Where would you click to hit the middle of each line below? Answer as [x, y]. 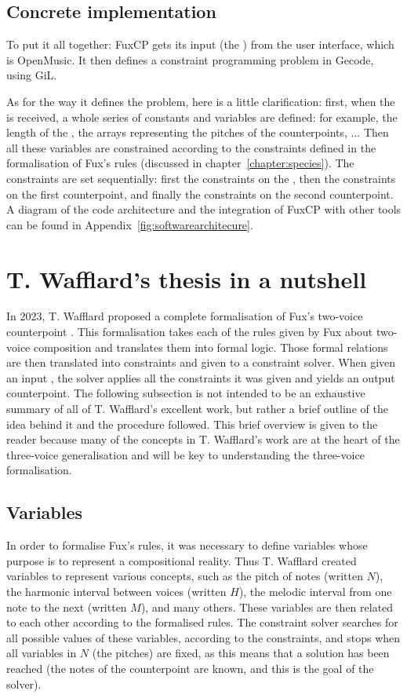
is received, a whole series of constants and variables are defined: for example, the [202, 117]
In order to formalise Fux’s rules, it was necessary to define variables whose [187, 545]
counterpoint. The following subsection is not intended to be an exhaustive [186, 393]
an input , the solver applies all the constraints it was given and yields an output [201, 377]
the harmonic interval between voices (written [116, 591]
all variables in [42, 653]
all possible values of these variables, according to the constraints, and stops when [203, 637]
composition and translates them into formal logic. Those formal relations [211, 347]
